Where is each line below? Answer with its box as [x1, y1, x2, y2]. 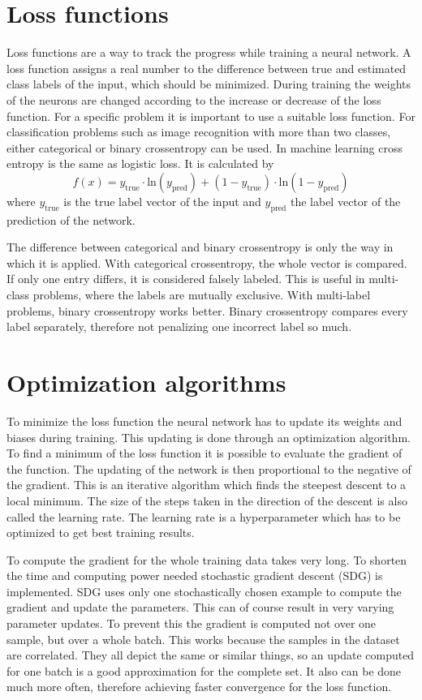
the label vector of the [290, 192, 401, 209]
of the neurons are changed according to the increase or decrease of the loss [6, 91, 381, 108]
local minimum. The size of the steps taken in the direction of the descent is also [6, 492, 407, 509]
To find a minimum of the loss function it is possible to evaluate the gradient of [6, 444, 403, 462]
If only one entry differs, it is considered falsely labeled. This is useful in [6, 270, 365, 287]
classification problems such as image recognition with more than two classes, [6, 123, 391, 140]
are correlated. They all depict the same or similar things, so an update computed [6, 646, 415, 663]
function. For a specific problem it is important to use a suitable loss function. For [6, 107, 416, 124]
